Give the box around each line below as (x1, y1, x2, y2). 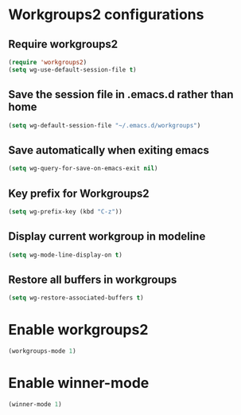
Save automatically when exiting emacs (8, 143, 209, 157)
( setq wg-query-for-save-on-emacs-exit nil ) (8, 165, 158, 173)
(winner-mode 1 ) (8, 400, 62, 408)
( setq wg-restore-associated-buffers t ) (8, 294, 145, 302)
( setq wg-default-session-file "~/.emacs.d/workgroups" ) (8, 121, 201, 129)
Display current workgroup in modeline (8, 229, 206, 244)
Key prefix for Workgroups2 (8, 186, 150, 200)
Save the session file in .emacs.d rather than (8, 88, 234, 101)
